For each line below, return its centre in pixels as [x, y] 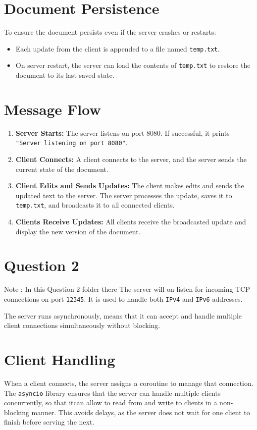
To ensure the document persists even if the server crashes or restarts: [110, 32]
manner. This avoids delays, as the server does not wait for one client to [141, 412]
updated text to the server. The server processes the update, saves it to [124, 195]
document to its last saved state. [65, 75]
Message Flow [52, 109]
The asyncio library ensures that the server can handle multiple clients [112, 393]
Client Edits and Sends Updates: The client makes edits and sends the [130, 186]
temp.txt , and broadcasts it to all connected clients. [95, 205]
